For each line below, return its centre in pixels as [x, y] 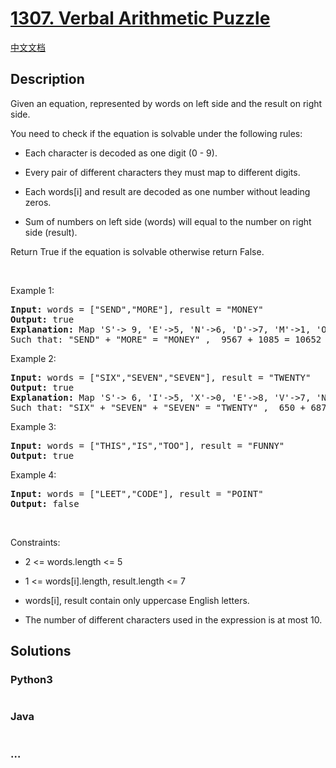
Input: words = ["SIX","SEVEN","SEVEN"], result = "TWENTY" [161, 377]
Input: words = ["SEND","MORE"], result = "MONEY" [137, 309]
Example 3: [33, 426]
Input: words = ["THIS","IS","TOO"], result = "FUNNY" [147, 445]
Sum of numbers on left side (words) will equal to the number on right [168, 221]
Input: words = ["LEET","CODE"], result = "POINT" [137, 493]
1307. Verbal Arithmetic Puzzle [140, 18]
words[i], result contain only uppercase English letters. [137, 600]
